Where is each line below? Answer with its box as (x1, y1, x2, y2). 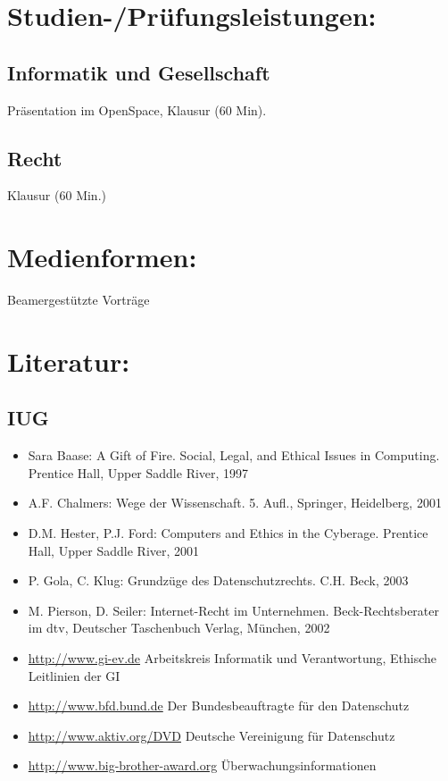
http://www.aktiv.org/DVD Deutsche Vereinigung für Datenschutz (28, 726, 395, 744)
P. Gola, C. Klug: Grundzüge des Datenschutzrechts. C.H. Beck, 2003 (28, 571, 409, 590)
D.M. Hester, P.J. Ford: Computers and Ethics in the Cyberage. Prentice (28, 524, 428, 542)
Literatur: (7, 342, 130, 379)
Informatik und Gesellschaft (7, 58, 270, 86)
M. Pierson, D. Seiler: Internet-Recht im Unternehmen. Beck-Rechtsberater (28, 600, 440, 619)
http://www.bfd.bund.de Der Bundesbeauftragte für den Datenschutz (28, 696, 410, 715)
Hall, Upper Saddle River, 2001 (28, 541, 200, 559)
